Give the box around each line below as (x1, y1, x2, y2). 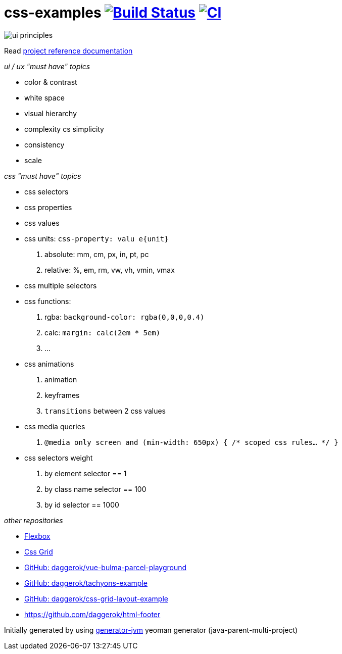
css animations (24, 359, 74, 368)
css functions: (24, 296, 71, 306)
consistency (24, 140, 65, 149)
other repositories (4, 516, 63, 525)
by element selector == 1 (44, 469, 127, 478)
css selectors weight (24, 453, 93, 462)
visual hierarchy (24, 109, 77, 118)
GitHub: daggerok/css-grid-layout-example (24, 594, 168, 603)
